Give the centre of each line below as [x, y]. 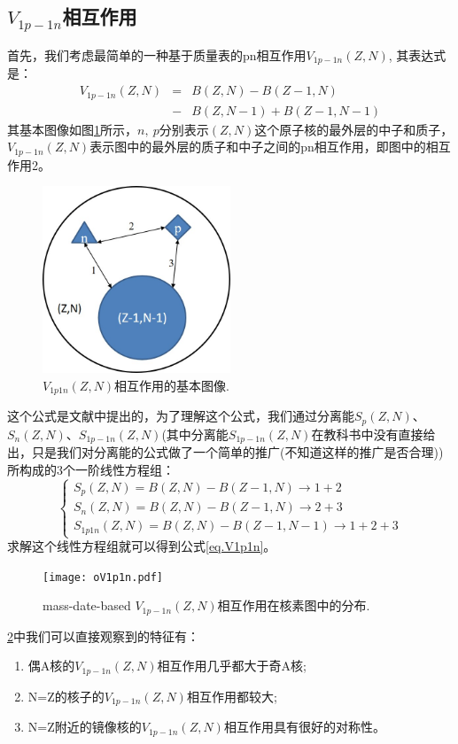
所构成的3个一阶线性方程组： [91, 469]
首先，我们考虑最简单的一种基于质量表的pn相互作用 [157, 54]
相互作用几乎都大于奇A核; [232, 666]
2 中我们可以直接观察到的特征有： [103, 635]
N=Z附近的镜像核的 [85, 727]
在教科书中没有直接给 [373, 434]
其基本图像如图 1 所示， [72, 129]
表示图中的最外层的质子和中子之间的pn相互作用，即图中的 [258, 147]
